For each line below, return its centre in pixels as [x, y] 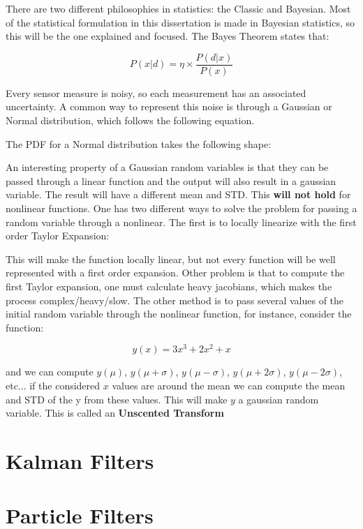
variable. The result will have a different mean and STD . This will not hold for [178, 194]
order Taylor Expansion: [58, 236]
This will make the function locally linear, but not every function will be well [171, 259]
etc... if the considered [53, 386]
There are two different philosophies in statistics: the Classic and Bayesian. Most [178, 8]
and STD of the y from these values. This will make [117, 399]
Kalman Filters [80, 460]
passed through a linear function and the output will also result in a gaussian [171, 180]
